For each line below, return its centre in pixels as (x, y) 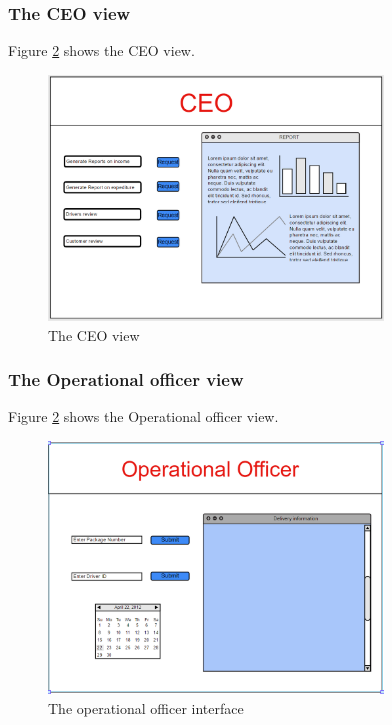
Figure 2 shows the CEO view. (101, 50)
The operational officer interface (146, 707)
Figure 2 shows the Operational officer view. (143, 416)
